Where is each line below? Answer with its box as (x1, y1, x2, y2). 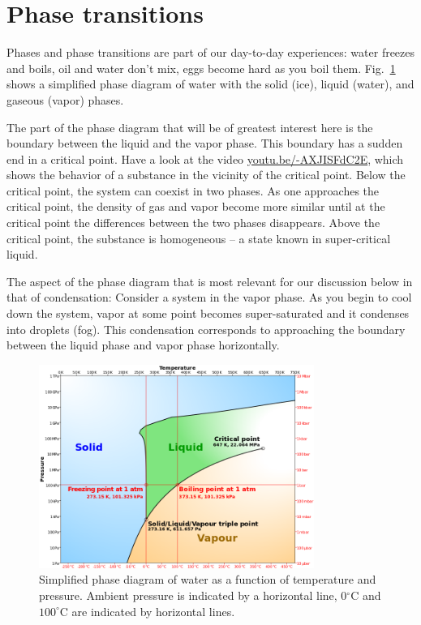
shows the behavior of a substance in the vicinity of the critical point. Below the (6, 166, 406, 183)
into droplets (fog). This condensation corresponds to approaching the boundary (6, 320, 406, 337)
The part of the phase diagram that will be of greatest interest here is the (6, 118, 373, 135)
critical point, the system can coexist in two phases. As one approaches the (6, 182, 380, 199)
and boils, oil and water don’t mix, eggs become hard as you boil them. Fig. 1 (6, 59, 396, 76)
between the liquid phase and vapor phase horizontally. (6, 336, 280, 353)
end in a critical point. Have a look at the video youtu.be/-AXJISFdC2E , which (6, 150, 404, 167)
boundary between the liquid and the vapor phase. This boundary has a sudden (6, 135, 403, 152)
